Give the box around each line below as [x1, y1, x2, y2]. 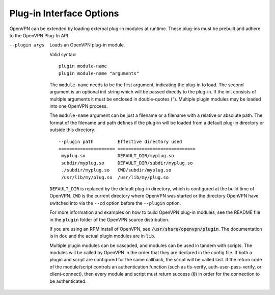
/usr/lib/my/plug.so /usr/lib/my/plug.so [61, 174, 169, 180]
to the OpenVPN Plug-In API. [9, 32, 70, 38]
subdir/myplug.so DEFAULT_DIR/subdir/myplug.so [61, 160, 193, 166]
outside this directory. [49, 127, 95, 133]
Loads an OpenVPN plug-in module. [49, 42, 125, 48]
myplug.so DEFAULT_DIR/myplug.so [61, 153, 174, 159]
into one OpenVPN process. [49, 103, 108, 109]
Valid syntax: [49, 51, 76, 57]
